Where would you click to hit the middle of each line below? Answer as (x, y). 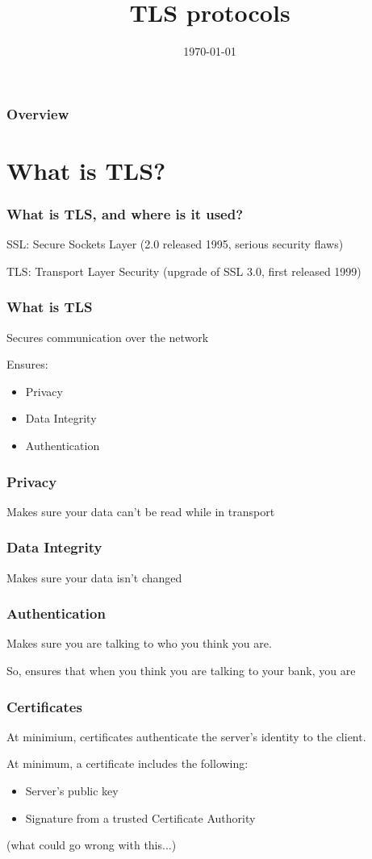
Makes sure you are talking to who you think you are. (139, 643)
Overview (38, 113)
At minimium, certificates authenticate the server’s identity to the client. (186, 736)
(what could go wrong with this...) (92, 845)
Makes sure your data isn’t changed (94, 577)
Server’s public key (72, 791)
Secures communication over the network (108, 337)
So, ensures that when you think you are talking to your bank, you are (181, 671)
